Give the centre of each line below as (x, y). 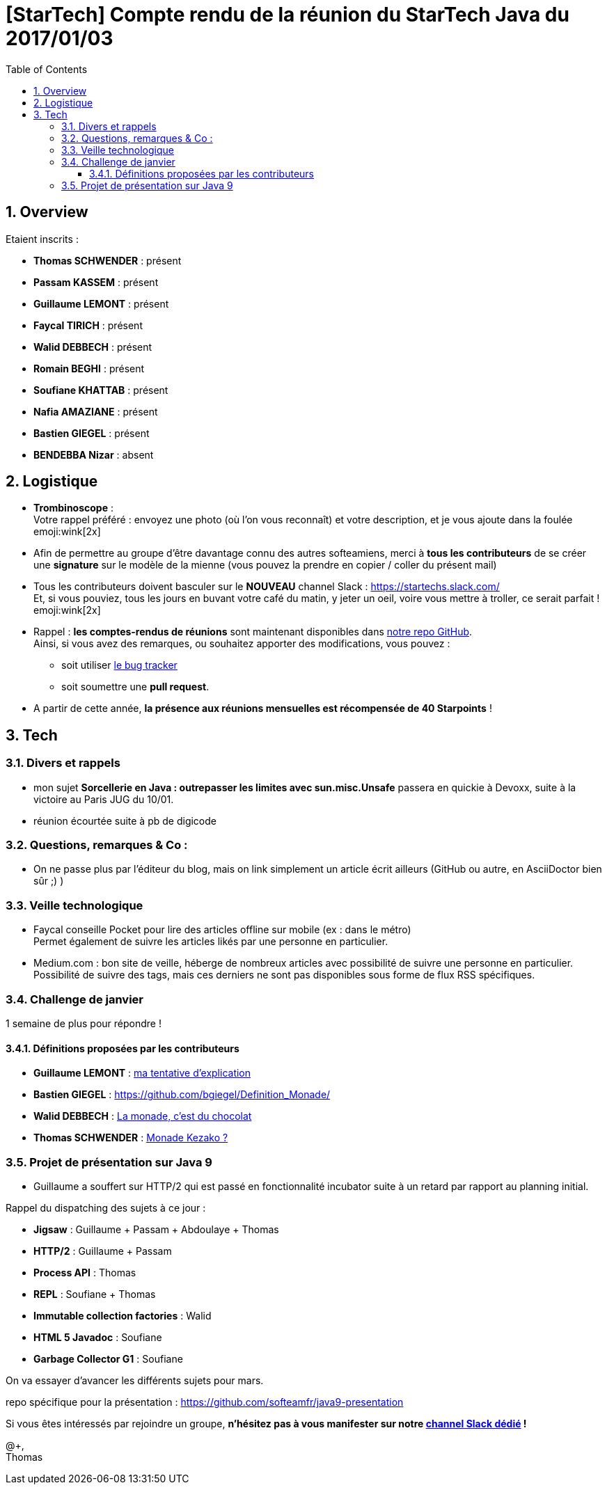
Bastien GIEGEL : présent (92, 433)
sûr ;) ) (49, 881)
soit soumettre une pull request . (135, 687)
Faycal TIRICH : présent (88, 325)
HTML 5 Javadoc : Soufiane (98, 1337)
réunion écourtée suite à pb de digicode (125, 821)
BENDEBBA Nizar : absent (94, 454)
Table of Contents (47, 69)
